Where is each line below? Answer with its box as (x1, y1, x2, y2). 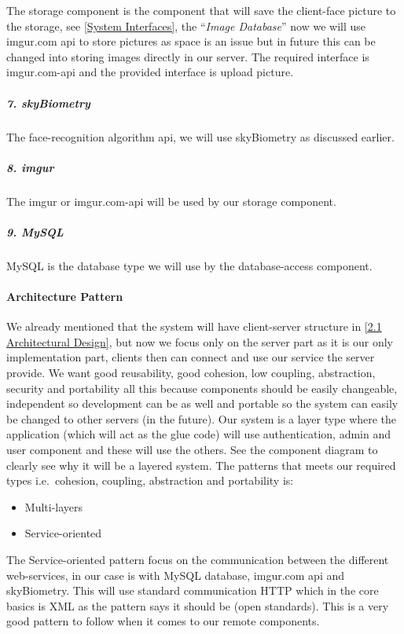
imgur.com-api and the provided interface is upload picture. (6, 64, 294, 80)
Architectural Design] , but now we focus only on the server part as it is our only (6, 333, 393, 350)
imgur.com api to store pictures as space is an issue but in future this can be (6, 33, 376, 49)
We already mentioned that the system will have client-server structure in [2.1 (6, 318, 382, 335)
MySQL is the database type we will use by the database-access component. (6, 257, 373, 273)
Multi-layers (24, 498, 83, 515)
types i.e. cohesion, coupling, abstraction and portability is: (6, 472, 294, 489)
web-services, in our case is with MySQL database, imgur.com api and (6, 566, 345, 583)
